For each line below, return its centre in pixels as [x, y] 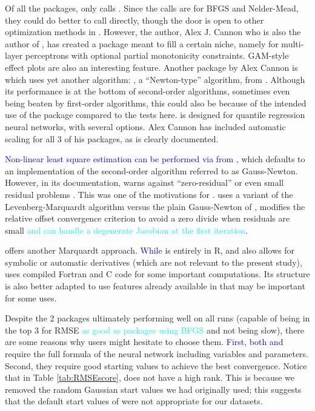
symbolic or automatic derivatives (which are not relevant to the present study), [154, 262]
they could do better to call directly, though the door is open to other [134, 20]
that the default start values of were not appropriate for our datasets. [134, 401]
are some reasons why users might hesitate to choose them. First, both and [144, 342]
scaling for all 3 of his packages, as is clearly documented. [112, 138]
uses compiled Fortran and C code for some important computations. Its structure [157, 274]
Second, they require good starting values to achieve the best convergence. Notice [156, 365]
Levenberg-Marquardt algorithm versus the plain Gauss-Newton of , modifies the [155, 206]
